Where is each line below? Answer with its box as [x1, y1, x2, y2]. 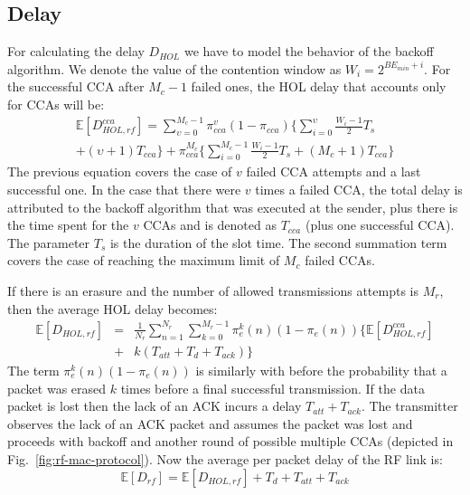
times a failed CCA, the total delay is [255, 180, 463, 199]
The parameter [7, 233, 90, 252]
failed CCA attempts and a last [246, 162, 421, 181]
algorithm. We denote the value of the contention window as [7, 59, 342, 78]
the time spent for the [7, 215, 129, 234]
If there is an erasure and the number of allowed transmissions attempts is [7, 281, 418, 300]
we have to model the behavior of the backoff [183, 42, 434, 61]
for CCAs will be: [7, 94, 105, 113]
